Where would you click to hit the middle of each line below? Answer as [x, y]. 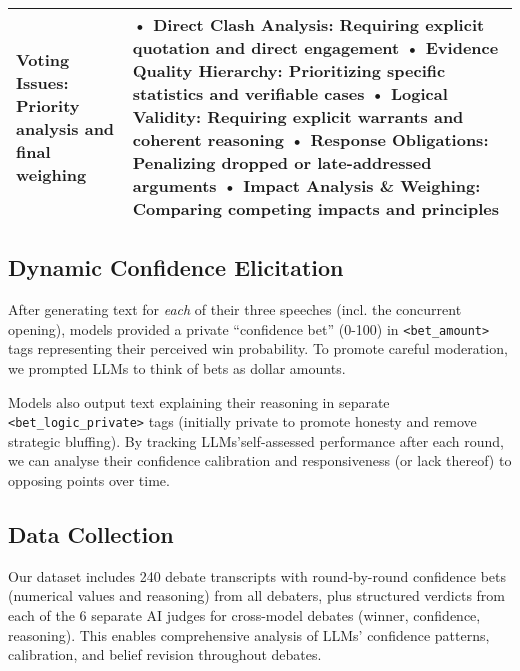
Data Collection [91, 534]
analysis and [65, 128]
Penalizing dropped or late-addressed [282, 162]
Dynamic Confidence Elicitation [176, 267]
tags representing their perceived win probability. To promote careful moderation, [258, 348]
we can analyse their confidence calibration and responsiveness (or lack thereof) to [260, 460]
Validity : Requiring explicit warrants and [298, 116]
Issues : [42, 82]
